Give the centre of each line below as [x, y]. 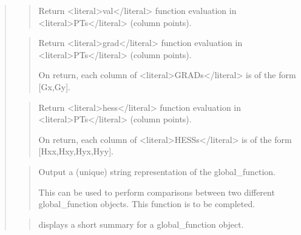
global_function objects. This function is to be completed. [147, 204]
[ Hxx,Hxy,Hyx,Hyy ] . [76, 151]
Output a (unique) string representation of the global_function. [157, 171]
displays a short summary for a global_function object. [141, 224]
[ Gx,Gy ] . [54, 86]
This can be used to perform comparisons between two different [157, 192]
